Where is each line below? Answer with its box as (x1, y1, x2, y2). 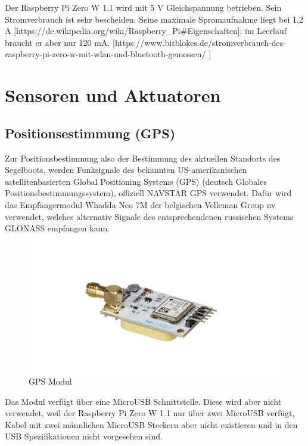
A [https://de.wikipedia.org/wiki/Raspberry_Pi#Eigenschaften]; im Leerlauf (5, 24, 287, 37)
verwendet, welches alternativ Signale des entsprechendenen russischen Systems (5, 210, 294, 222)
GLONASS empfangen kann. (5, 222, 110, 234)
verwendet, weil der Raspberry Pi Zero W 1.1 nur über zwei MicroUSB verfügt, (5, 407, 295, 419)
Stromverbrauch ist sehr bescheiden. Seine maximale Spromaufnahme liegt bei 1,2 (5, 13, 303, 25)
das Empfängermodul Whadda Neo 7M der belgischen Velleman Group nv (5, 198, 276, 210)
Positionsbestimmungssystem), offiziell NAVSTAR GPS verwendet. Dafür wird (5, 187, 292, 199)
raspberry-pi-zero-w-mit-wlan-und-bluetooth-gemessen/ (5, 48, 206, 60)
